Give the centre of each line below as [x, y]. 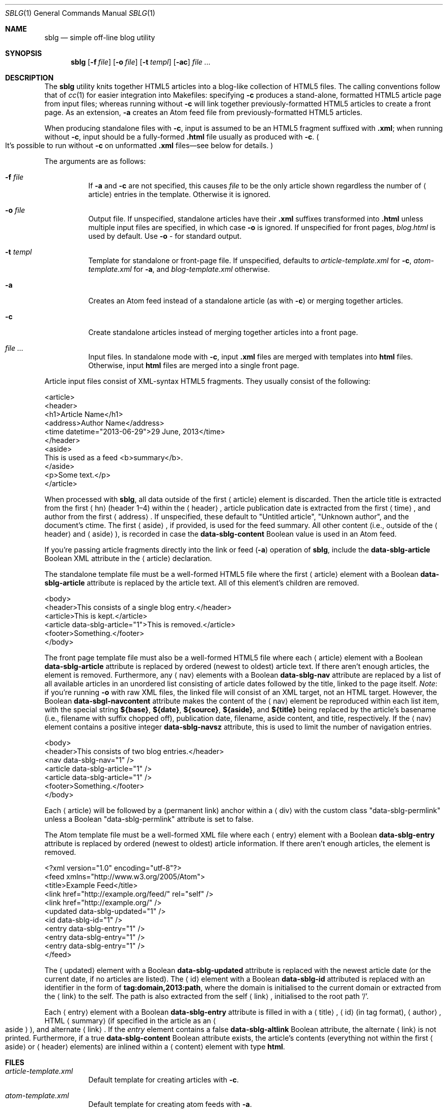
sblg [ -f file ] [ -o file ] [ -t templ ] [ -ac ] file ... [141, 62]
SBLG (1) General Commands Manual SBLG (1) [80, 13]
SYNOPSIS [24, 53]
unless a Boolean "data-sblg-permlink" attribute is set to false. [149, 819]
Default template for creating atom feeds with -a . [170, 1104]
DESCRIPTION [30, 78]
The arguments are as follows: [95, 161]
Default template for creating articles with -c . [164, 1080]
